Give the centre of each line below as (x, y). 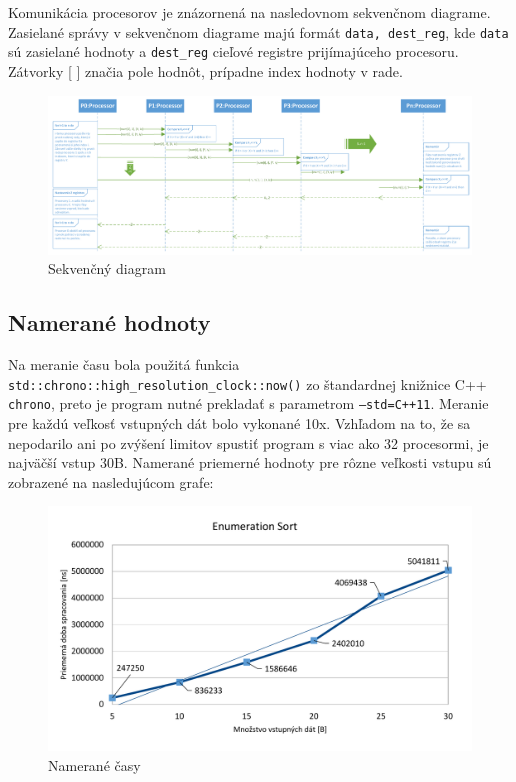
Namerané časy (94, 765)
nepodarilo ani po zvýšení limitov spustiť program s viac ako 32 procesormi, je (248, 442)
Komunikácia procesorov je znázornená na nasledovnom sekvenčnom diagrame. (249, 12)
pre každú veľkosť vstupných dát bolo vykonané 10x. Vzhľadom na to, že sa (239, 422)
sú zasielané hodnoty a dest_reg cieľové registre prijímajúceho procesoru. (233, 51)
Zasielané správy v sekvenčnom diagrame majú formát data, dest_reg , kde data (258, 31)
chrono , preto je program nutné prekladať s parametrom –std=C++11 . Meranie (248, 403)
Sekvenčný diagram (107, 268)
